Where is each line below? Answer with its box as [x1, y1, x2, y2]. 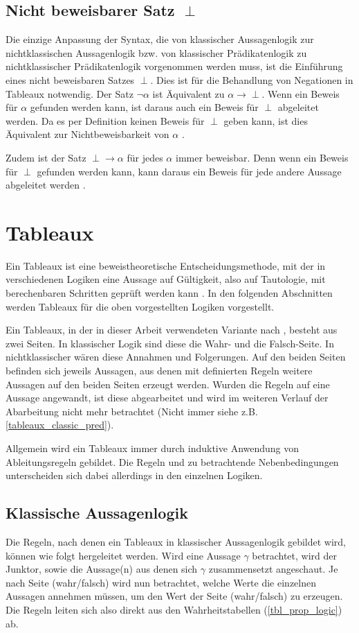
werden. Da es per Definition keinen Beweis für [6, 113, 205, 128]
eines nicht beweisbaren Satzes [6, 72, 135, 87]
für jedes [127, 150, 163, 164]
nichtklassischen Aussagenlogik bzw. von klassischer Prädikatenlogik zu [6, 45, 307, 60]
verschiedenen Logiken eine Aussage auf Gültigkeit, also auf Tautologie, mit [6, 272, 326, 286]
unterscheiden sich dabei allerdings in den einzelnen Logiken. [6, 468, 263, 483]
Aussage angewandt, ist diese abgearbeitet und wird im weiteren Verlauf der [6, 390, 329, 405]
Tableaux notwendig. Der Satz [6, 86, 134, 101]
